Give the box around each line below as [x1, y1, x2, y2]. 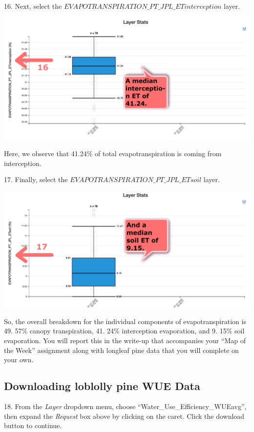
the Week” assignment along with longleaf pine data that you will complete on [4, 345, 239, 355]
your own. [4, 354, 34, 365]
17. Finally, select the [4, 174, 68, 185]
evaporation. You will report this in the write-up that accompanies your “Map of [4, 335, 246, 345]
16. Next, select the [4, 1, 62, 11]
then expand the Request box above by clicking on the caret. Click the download [4, 411, 245, 421]
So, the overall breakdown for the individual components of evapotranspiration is [4, 316, 246, 326]
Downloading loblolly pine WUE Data [4, 378, 200, 393]
